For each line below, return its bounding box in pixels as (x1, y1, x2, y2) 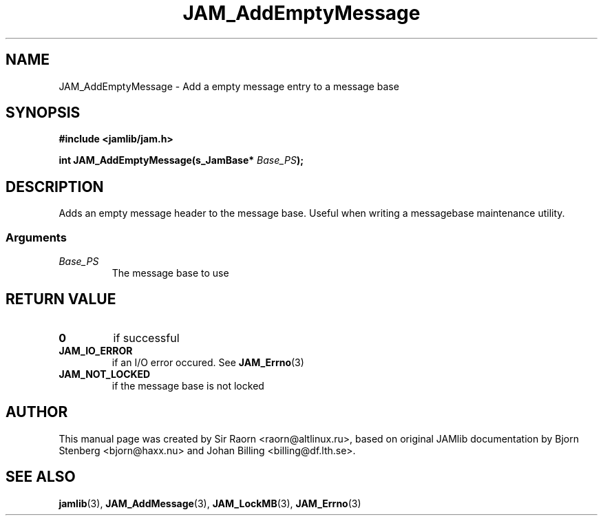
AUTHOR (6, 403, 68, 421)
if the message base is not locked (112, 379, 264, 392)
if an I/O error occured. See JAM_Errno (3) (112, 356, 304, 368)
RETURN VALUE (6, 290, 116, 308)
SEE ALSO (6, 468, 76, 486)
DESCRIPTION (6, 178, 104, 195)
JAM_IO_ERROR (59, 344, 133, 357)
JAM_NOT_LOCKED (59, 368, 151, 380)
